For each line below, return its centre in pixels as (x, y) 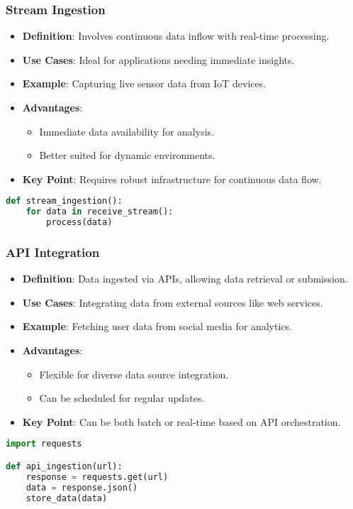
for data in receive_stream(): (100, 212)
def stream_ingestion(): (64, 201)
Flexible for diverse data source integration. (134, 374)
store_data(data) (67, 498)
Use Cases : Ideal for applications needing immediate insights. (158, 59)
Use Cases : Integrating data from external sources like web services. (173, 302)
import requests (44, 444)
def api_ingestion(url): (64, 466)
